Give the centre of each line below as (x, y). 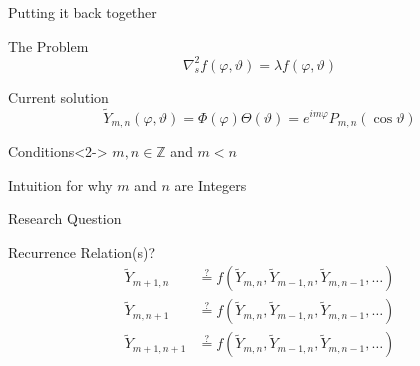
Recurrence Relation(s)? (82, 251)
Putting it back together (82, 12)
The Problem (48, 45)
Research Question (65, 218)
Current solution (58, 96)
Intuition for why (60, 184)
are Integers (210, 184)
